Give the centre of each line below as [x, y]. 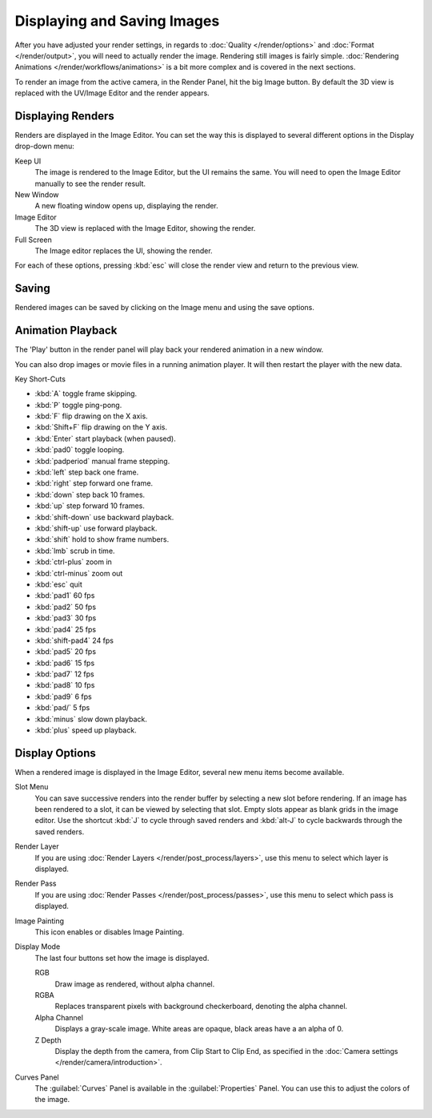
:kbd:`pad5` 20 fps [65, 652]
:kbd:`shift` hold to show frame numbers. [102, 539]
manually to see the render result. [90, 184]
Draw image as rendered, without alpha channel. [135, 984]
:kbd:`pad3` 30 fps [66, 618]
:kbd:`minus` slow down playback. [91, 719]
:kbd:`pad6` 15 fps [65, 663]
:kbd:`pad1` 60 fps [65, 595]
